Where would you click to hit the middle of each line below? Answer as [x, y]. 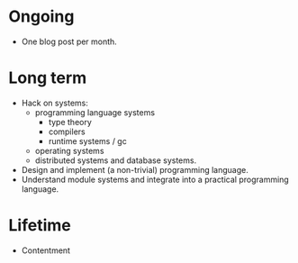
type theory [70, 122]
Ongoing [41, 17]
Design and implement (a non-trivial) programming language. [135, 169]
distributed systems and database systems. [116, 160]
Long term [48, 78]
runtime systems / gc [87, 141]
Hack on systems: [55, 103]
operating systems [69, 150]
